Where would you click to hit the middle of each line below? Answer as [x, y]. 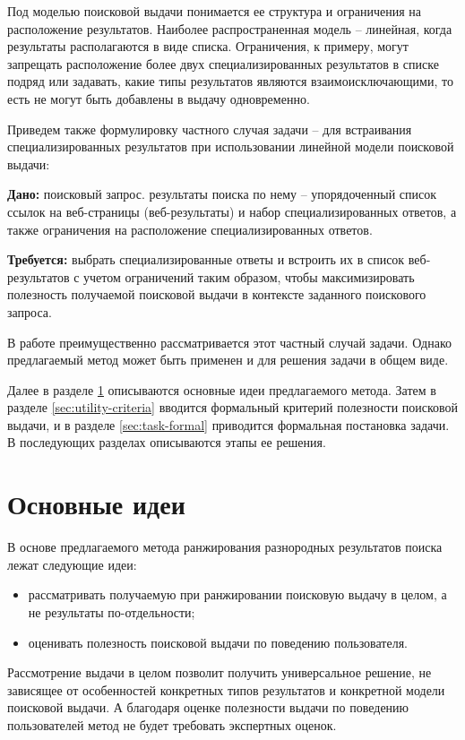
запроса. [30, 311]
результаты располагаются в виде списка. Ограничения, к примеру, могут [208, 46]
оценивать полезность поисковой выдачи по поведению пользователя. [218, 642]
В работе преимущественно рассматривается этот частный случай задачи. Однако [230, 342]
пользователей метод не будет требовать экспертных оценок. [172, 724]
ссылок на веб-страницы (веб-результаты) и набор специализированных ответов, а [232, 211]
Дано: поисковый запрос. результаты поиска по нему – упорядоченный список [222, 194]
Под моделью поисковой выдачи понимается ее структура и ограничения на [214, 11]
